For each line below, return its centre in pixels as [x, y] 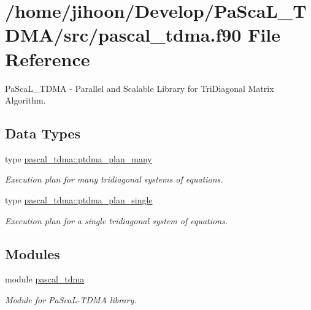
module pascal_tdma [45, 279]
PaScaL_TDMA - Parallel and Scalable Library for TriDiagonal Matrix [140, 88]
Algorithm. [25, 100]
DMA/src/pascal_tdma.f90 [123, 35]
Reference [48, 59]
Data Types [43, 133]
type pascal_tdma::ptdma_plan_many [79, 158]
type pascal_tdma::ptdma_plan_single [79, 200]
